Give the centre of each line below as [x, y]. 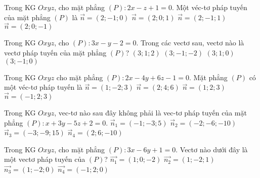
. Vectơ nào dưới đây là [212, 149]
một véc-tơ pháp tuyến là [43, 87]
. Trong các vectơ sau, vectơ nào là [190, 43]
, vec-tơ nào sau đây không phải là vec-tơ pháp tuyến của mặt [150, 112]
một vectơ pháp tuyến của [45, 159]
